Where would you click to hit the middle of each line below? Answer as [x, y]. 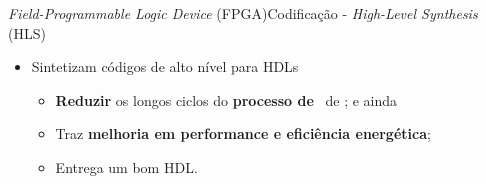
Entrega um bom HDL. [126, 166]
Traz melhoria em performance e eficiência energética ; [243, 133]
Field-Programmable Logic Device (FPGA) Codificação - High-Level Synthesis [243, 13]
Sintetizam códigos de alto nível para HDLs [165, 66]
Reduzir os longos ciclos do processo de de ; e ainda [226, 99]
